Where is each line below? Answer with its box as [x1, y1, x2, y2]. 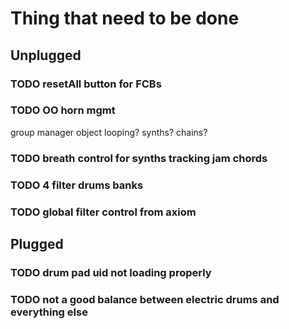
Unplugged [10, 47, 82, 64]
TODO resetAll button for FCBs [10, 77, 162, 91]
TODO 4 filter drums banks [10, 178, 144, 192]
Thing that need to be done [10, 7, 240, 30]
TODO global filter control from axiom [10, 205, 197, 219]
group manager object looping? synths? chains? [10, 126, 208, 138]
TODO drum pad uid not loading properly [10, 265, 212, 279]
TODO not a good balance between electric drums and [10, 292, 280, 306]
